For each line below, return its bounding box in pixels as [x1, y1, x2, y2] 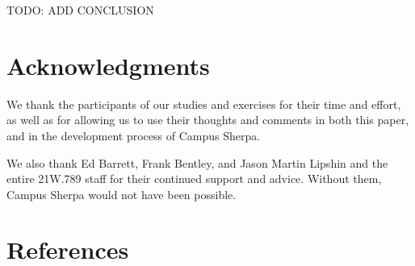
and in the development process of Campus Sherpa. [6, 127, 261, 143]
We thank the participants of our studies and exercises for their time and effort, [6, 95, 401, 112]
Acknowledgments [6, 48, 210, 81]
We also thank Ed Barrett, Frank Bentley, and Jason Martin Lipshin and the [6, 154, 388, 171]
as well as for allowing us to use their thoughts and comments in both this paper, [6, 111, 409, 128]
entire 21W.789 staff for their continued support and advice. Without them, [6, 170, 382, 187]
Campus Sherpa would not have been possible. [6, 185, 237, 202]
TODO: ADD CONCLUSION [6, 2, 154, 18]
